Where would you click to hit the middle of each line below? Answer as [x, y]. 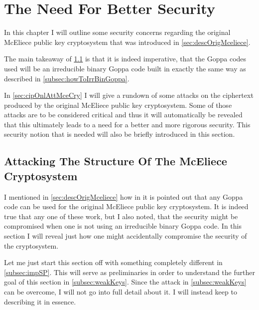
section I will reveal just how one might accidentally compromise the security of [126, 236]
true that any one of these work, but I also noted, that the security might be [121, 216]
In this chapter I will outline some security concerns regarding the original [117, 32]
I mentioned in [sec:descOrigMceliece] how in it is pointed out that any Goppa [124, 196]
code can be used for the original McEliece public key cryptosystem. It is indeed [126, 206]
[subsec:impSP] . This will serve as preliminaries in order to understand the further [129, 272]
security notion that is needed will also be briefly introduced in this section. [120, 134]
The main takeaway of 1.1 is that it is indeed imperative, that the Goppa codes [125, 59]
